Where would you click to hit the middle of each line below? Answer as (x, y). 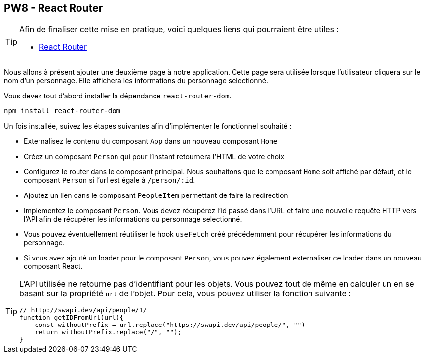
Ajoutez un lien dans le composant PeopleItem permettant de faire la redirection (156, 195)
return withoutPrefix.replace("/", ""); (108, 332)
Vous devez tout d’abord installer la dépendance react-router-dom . (118, 96)
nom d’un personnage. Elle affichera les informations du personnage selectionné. (136, 81)
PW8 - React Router (54, 8)
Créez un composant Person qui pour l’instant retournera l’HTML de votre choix (154, 157)
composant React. (53, 266)
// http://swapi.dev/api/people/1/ (83, 310)
